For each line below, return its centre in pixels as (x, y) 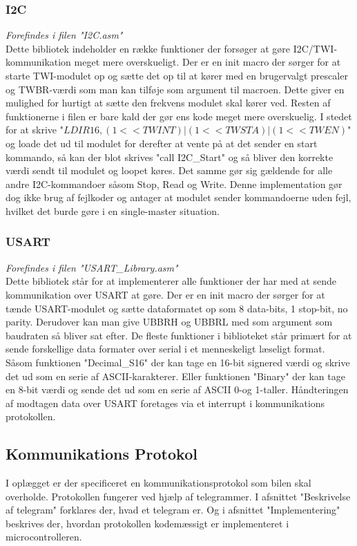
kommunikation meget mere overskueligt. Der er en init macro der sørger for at (173, 62)
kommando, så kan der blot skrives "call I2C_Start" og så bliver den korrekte (170, 157)
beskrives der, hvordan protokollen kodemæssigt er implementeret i (147, 523)
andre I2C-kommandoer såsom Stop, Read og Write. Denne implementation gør (174, 183)
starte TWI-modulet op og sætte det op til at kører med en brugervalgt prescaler (177, 75)
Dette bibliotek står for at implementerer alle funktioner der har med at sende (171, 281)
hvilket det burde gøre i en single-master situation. (113, 210)
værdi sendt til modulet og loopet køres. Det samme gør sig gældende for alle (169, 170)
